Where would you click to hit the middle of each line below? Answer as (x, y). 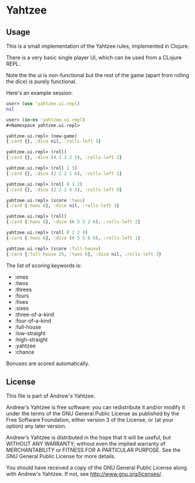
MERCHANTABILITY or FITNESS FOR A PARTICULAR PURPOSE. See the (93, 450)
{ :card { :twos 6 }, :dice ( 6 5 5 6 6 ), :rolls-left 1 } (73, 238)
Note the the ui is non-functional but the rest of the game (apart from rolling (98, 75)
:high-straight (31, 339)
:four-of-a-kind (33, 320)
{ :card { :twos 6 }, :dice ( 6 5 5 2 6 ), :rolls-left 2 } (73, 222)
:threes (23, 289)
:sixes (22, 308)
